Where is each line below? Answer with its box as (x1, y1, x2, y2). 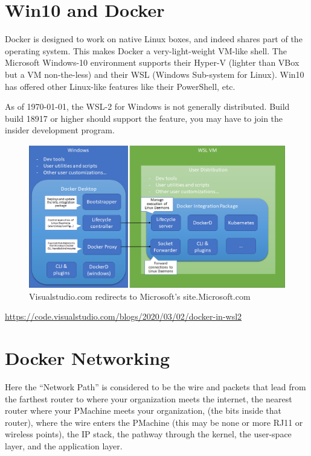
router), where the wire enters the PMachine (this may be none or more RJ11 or (5, 416, 303, 428)
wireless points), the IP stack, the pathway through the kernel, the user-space (5, 428, 292, 440)
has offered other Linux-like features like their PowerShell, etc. (5, 80, 236, 92)
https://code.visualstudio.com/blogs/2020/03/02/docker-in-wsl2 (5, 310, 242, 323)
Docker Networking (5, 346, 170, 370)
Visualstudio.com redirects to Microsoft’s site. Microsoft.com (29, 290, 251, 302)
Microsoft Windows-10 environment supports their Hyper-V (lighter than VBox (5, 56, 300, 69)
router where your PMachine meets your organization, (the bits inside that (5, 404, 282, 417)
